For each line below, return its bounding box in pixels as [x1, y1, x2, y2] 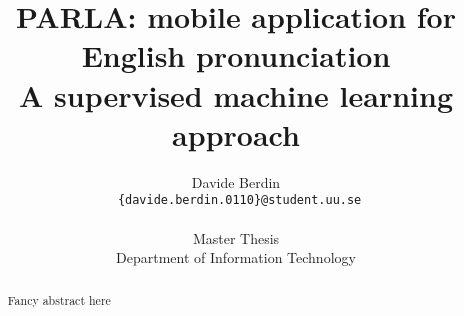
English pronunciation [81, 35, 391, 76]
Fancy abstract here [7, 291, 111, 308]
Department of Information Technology [116, 247, 356, 268]
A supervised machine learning [18, 74, 453, 115]
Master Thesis [192, 227, 280, 248]
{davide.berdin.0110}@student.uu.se [117, 193, 362, 208]
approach [172, 113, 300, 154]
